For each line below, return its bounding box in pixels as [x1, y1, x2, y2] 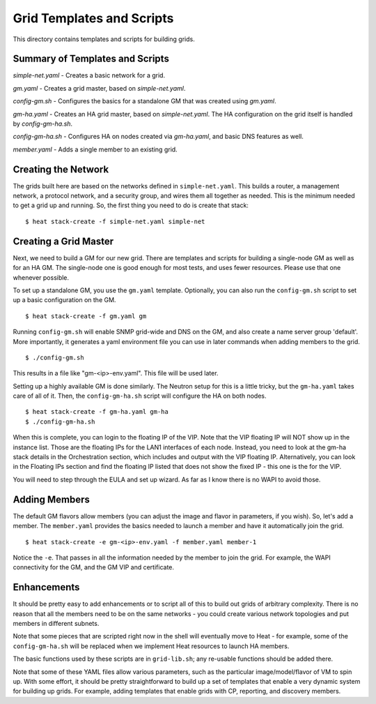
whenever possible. [13, 273, 70, 282]
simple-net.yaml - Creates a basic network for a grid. [13, 71, 166, 80]
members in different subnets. [13, 619, 100, 627]
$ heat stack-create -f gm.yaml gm [25, 312, 147, 320]
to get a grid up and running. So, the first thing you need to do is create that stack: [13, 201, 249, 209]
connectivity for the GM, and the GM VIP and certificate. [13, 563, 174, 571]
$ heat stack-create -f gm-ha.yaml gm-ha [25, 408, 169, 416]
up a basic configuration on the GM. [13, 296, 116, 304]
